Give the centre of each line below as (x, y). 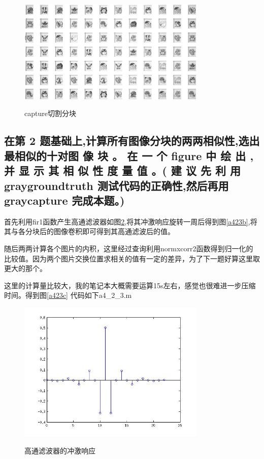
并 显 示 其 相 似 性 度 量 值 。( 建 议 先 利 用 (123, 170)
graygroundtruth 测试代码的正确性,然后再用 (117, 185)
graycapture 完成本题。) (64, 200)
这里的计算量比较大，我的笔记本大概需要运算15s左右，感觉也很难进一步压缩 (130, 285)
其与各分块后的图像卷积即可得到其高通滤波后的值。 (89, 231)
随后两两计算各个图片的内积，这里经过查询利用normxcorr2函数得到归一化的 (129, 248)
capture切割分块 (50, 113)
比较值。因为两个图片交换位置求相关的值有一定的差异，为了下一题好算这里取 (132, 258)
